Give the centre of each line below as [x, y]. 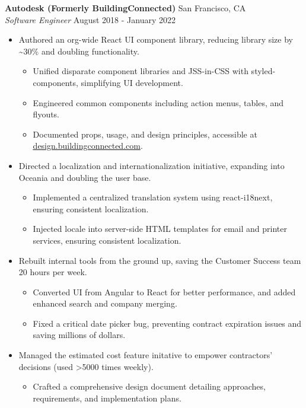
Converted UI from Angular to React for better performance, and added [164, 291]
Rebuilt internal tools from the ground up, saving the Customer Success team [160, 260]
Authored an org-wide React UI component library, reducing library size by [156, 39]
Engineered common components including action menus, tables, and [158, 102]
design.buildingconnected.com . [88, 146]
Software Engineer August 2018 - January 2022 [90, 19]
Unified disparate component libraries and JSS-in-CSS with [141, 71]
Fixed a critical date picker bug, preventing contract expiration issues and [167, 323]
